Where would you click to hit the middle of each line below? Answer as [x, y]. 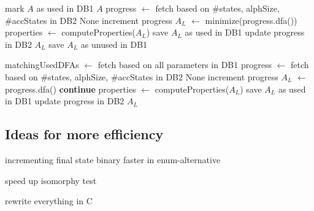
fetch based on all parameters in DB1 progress [185, 65]
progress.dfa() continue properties [71, 89]
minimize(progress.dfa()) [251, 20]
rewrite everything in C [49, 201]
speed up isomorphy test [51, 180]
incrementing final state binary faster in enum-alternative [113, 159]
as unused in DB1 [114, 44]
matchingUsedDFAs [42, 65]
